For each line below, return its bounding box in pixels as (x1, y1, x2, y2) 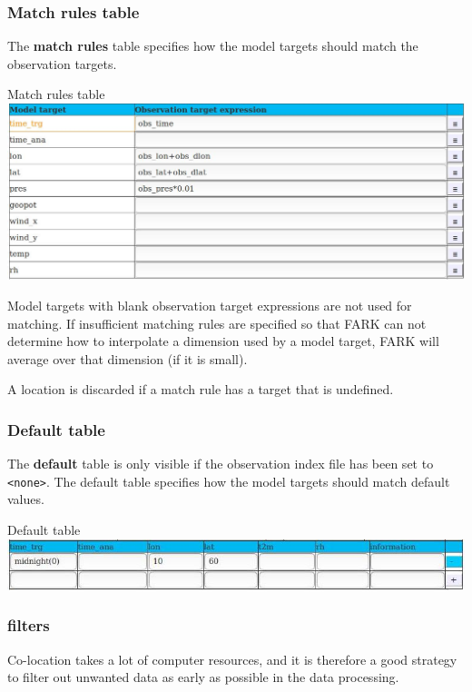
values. (7, 489, 44, 509)
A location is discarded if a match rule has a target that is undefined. (7, 380, 394, 399)
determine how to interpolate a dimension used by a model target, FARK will (7, 331, 439, 351)
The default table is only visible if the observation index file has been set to (7, 454, 434, 473)
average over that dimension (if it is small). (7, 349, 248, 368)
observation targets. (7, 54, 117, 73)
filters (7, 614, 50, 637)
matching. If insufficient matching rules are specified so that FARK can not (7, 313, 427, 332)
